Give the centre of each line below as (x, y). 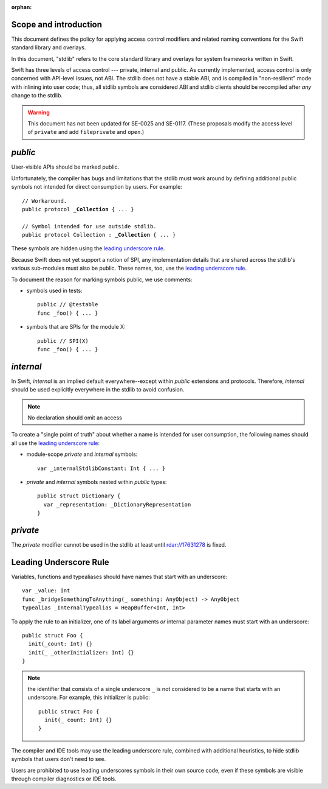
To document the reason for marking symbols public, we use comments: (102, 279)
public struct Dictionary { (79, 496)
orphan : (22, 7)
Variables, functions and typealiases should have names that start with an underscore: (119, 577)
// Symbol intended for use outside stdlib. (90, 226)
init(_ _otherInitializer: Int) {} (81, 652)
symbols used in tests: (55, 291)
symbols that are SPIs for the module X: (76, 327)
